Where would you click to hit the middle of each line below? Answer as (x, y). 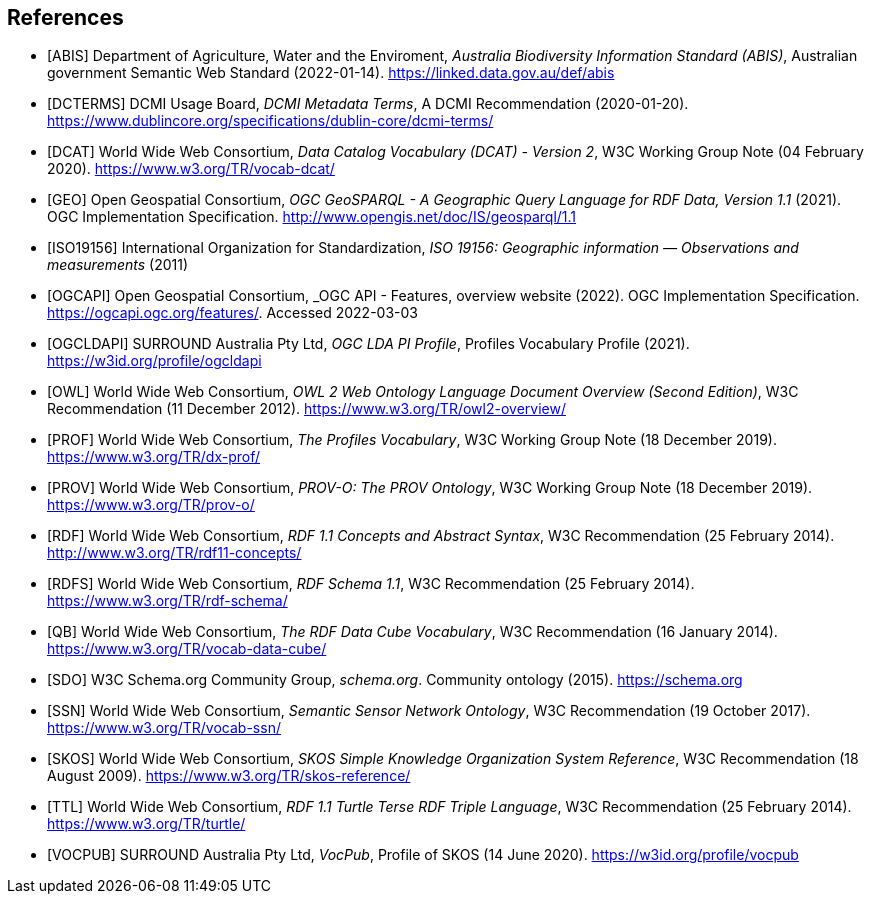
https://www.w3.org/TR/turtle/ (146, 824)
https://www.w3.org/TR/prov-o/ (151, 505)
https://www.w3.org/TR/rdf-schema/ (167, 601)
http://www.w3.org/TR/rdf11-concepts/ (174, 553)
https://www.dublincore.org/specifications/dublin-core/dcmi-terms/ (270, 121)
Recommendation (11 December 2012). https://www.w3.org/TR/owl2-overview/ (306, 409)
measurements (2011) (118, 265)
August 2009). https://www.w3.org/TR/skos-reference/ (229, 776)
